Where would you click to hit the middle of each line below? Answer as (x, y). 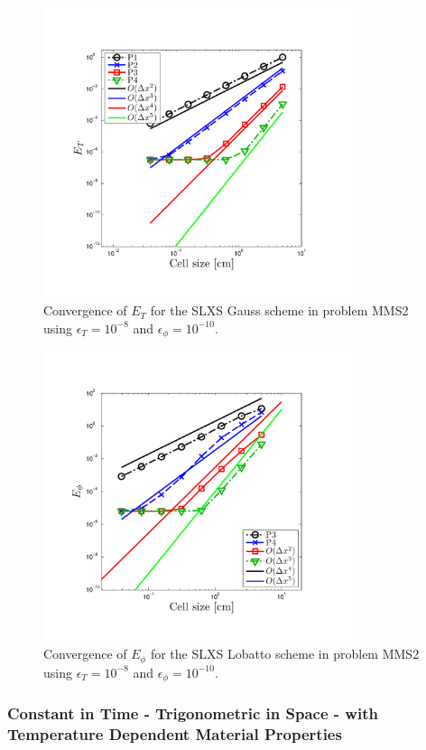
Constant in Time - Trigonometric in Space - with (193, 713)
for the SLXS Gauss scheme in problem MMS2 (279, 310)
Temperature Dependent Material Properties (175, 734)
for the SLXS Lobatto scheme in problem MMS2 (285, 654)
